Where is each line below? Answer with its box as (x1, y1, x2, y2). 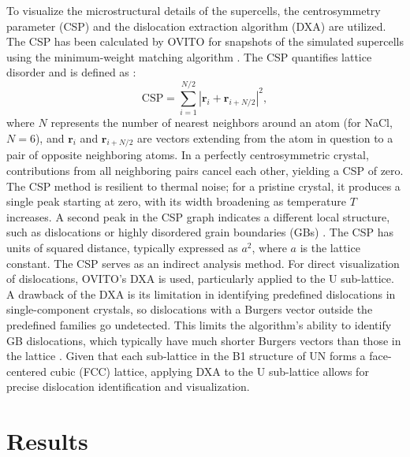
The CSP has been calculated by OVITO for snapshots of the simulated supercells (6, 33, 404, 50)
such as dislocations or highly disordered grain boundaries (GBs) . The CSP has (6, 224, 393, 240)
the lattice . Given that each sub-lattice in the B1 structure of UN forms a (6, 347, 366, 364)
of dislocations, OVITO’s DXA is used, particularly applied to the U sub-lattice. (6, 270, 394, 287)
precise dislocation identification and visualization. (6, 378, 250, 395)
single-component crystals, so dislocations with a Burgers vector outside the (6, 301, 373, 318)
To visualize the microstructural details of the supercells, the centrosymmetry (6, 2, 381, 18)
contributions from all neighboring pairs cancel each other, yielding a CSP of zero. (6, 162, 404, 179)
